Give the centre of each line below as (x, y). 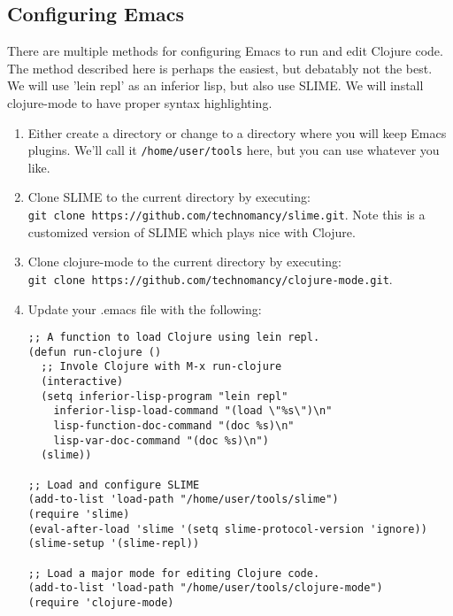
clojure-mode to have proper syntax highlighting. (140, 102)
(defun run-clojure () (95, 352)
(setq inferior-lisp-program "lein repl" (165, 396)
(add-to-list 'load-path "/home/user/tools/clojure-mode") (205, 588)
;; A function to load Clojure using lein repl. (174, 338)
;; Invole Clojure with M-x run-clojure (161, 367)
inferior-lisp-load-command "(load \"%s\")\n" (193, 411)
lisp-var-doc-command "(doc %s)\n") (161, 440)
